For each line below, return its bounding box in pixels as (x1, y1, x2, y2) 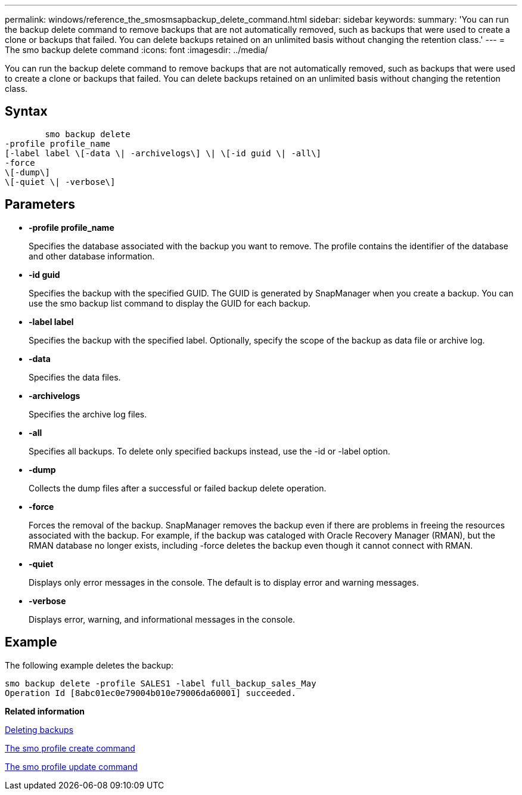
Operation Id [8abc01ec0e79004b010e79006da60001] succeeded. (5, 688, 296, 698)
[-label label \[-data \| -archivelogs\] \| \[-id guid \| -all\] (5, 148, 322, 158)
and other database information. (29, 250, 155, 261)
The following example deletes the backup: (5, 660, 174, 670)
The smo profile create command (5, 743, 135, 753)
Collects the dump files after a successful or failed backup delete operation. (29, 482, 327, 493)
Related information (5, 706, 85, 716)
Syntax (5, 104, 48, 119)
